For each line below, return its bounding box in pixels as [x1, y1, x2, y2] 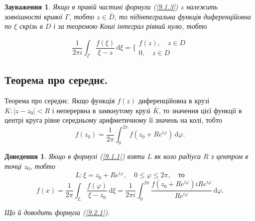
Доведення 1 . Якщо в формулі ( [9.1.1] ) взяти [4, 151, 145, 161]
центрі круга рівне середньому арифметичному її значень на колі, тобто [4, 115, 222, 125]
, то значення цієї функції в [158, 105, 242, 115]
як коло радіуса [154, 151, 201, 161]
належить [186, 1, 218, 11]
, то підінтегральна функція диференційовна [114, 11, 251, 21]
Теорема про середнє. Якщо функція [4, 95, 115, 106]
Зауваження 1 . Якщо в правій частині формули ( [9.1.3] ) [4, 1, 178, 11]
